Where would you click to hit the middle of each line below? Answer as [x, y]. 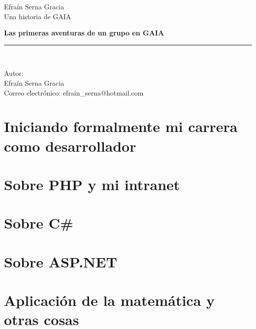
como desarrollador [70, 146]
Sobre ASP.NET [61, 261]
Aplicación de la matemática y [110, 300]
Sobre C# [39, 223]
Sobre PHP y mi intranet [92, 184]
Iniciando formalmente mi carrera [121, 126]
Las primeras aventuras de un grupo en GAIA [84, 33]
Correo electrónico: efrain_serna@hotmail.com [74, 92]
